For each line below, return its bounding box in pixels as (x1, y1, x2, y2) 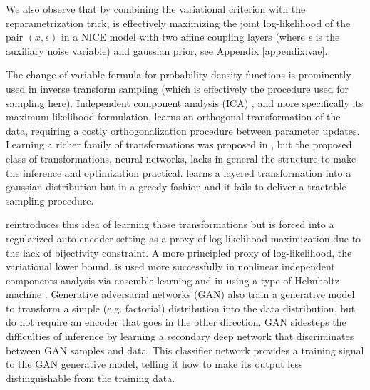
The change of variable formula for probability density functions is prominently (6, 67, 351, 82)
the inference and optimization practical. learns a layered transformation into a (6, 165, 351, 180)
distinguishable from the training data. (6, 370, 175, 385)
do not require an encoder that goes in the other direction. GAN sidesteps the (6, 314, 346, 329)
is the (315, 29, 340, 44)
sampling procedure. (6, 193, 94, 207)
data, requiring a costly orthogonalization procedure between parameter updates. (6, 123, 360, 138)
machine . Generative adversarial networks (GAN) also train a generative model (6, 287, 355, 302)
